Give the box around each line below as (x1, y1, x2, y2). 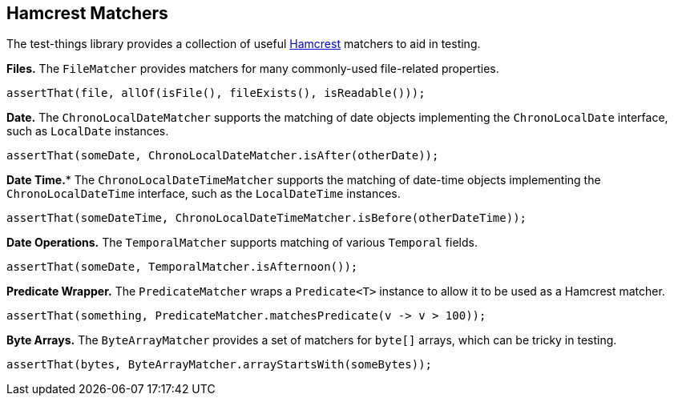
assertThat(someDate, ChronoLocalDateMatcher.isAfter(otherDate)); (6, 149, 439, 163)
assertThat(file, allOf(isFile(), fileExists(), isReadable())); (6, 86, 426, 100)
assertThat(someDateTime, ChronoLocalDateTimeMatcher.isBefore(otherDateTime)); (6, 211, 527, 225)
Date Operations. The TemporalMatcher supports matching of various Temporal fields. (6, 235, 478, 250)
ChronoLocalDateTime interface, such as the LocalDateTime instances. (6, 187, 401, 201)
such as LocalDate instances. (6, 124, 169, 139)
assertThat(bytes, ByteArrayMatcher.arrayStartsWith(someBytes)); (6, 358, 433, 372)
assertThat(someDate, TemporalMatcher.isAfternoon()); (6, 260, 358, 274)
